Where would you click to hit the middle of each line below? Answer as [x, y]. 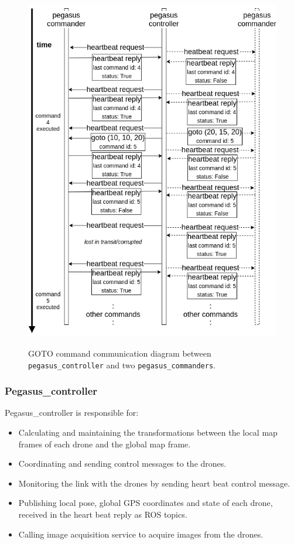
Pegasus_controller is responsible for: [72, 413]
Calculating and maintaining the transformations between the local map [148, 432]
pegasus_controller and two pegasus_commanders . [122, 365]
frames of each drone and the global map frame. [105, 444]
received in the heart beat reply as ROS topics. [103, 514]
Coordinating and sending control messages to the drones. [122, 463]
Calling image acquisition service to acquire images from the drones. [141, 534]
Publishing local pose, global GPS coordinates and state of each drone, [146, 503]
